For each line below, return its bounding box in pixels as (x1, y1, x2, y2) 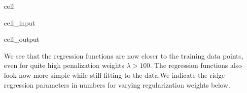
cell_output (4, 34, 39, 44)
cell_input (4, 17, 35, 28)
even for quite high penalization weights (4, 60, 124, 70)
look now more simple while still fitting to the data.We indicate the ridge (4, 69, 225, 80)
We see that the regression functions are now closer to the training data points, (4, 50, 244, 61)
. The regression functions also (150, 60, 242, 70)
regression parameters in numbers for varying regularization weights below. (4, 79, 230, 90)
